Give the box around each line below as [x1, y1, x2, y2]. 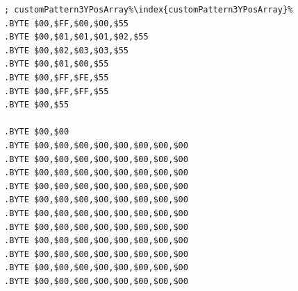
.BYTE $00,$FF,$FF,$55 [4, 86, 109, 96]
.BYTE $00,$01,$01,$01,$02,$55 [4, 32, 149, 42]
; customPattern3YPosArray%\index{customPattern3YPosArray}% [4, 5, 293, 15]
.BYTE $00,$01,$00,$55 [4, 59, 109, 69]
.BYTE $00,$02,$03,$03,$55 [4, 45, 129, 55]
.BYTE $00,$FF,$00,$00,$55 [4, 18, 129, 28]
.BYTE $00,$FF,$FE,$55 [4, 72, 109, 82]
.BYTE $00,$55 [4, 100, 69, 110]
